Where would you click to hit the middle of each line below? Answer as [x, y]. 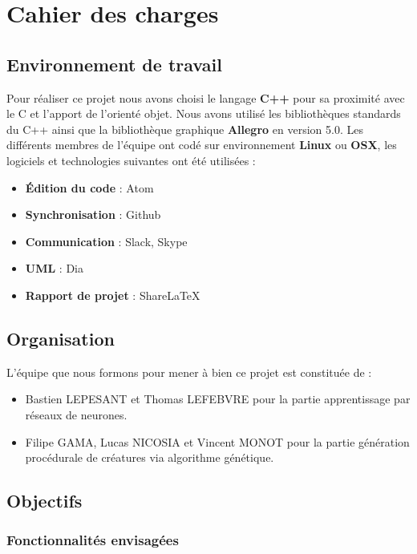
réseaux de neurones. [76, 414]
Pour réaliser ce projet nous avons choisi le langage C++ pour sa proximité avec [206, 97]
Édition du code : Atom [89, 187]
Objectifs [45, 501]
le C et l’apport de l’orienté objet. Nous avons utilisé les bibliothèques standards [204, 113]
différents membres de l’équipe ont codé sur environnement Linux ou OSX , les [202, 145]
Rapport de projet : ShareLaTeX [113, 295]
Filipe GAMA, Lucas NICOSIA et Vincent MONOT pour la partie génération [217, 441]
